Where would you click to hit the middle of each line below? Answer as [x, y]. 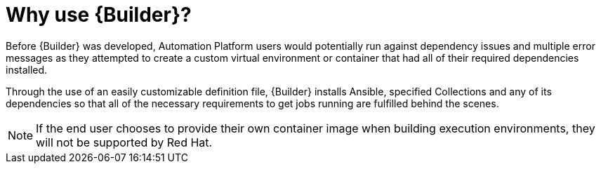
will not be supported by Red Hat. [124, 142]
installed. [27, 69]
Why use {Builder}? [99, 15]
